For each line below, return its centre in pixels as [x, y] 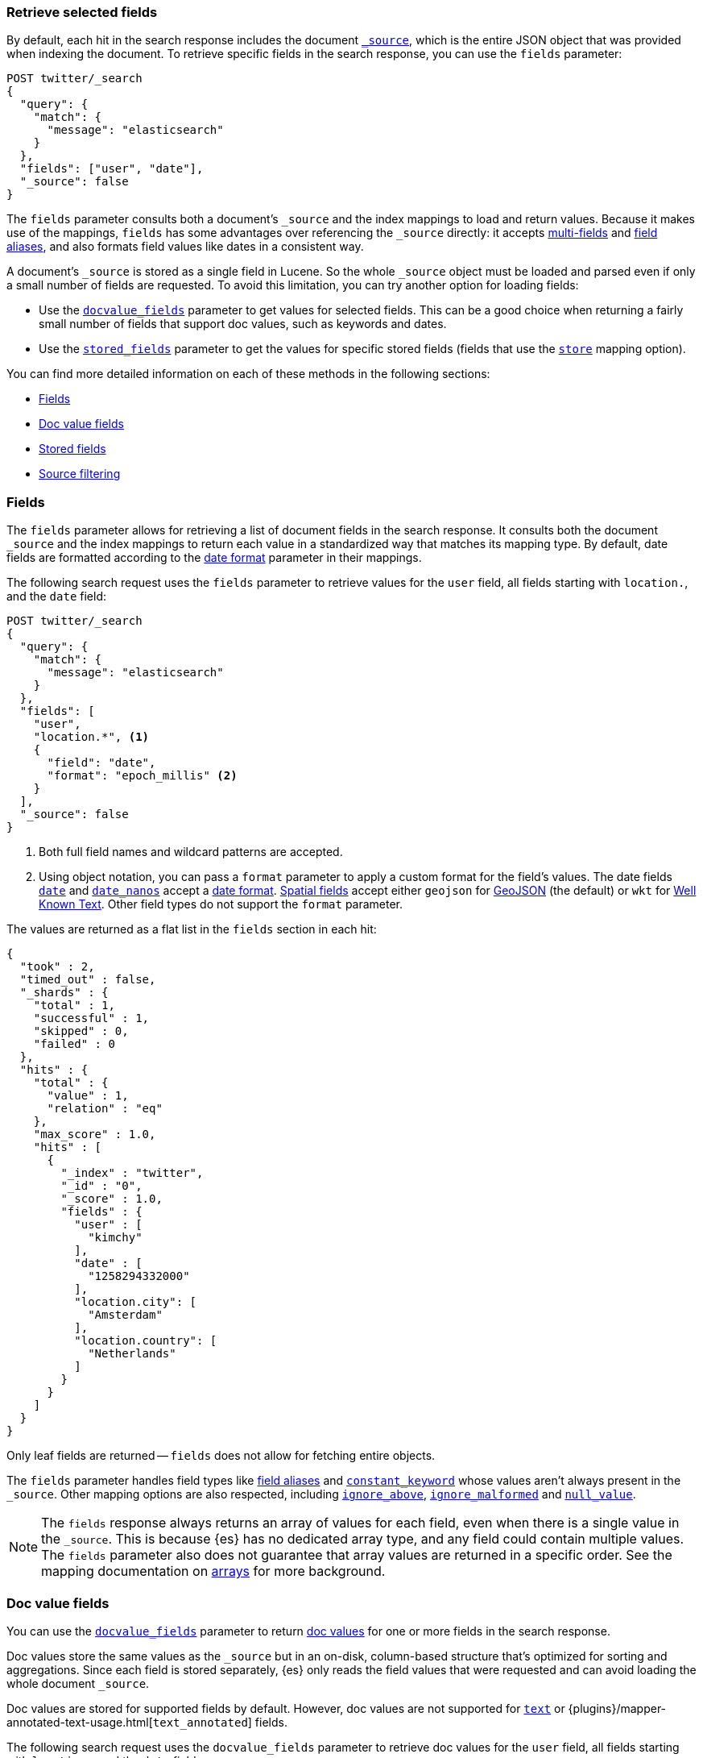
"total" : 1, [74, 1006]
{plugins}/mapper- [617, 1708]
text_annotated [200, 1722]
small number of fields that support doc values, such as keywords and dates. [243, 324]
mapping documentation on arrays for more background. [213, 1571]
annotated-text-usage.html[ [80, 1722]
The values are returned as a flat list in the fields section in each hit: [192, 929]
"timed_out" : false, [88, 980]
